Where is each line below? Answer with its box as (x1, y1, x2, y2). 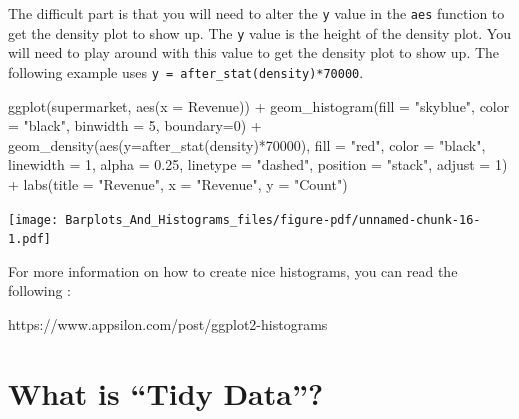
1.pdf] (8, 232, 51, 247)
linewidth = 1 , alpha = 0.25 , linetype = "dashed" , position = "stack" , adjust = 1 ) (8, 154, 508, 175)
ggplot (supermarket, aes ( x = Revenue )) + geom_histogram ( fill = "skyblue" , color (8, 95, 510, 116)
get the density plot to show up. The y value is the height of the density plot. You (8, 22, 511, 43)
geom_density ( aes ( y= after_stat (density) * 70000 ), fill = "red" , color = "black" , (8, 134, 486, 155)
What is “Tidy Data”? (8, 372, 324, 413)
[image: (8, 212, 59, 227)
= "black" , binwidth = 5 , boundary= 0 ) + (8, 115, 262, 136)
